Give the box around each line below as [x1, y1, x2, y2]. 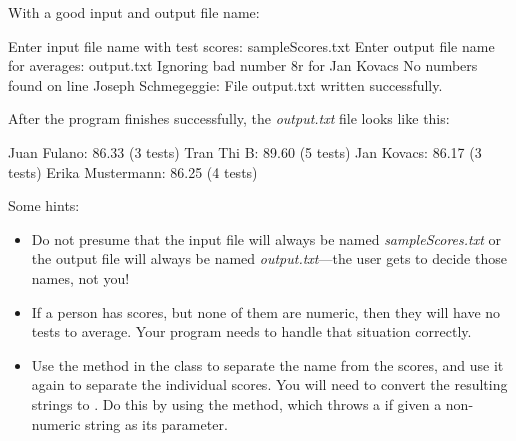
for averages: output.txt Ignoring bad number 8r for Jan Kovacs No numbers [8, 55, 478, 76]
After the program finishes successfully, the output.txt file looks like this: [8, 108, 450, 129]
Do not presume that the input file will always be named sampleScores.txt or [31, 228, 501, 249]
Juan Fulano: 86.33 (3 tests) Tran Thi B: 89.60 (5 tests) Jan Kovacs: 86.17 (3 [8, 141, 482, 162]
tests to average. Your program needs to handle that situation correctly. [31, 321, 472, 342]
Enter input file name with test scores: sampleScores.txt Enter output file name [8, 35, 495, 56]
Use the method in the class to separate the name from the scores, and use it [31, 354, 504, 375]
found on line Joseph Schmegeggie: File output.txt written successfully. [8, 74, 443, 95]
